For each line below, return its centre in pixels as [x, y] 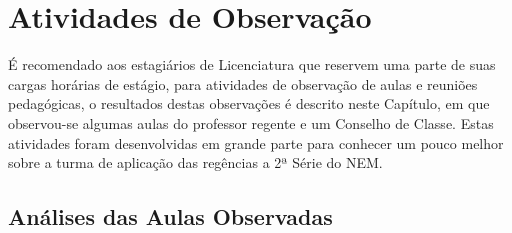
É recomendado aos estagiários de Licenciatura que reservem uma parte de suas [252, 64]
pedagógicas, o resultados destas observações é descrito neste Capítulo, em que [249, 103]
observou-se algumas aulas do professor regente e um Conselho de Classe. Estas [251, 122]
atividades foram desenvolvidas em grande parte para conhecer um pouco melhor [256, 142]
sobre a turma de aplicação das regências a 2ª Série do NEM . [195, 162]
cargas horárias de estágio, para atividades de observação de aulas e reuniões [243, 83]
